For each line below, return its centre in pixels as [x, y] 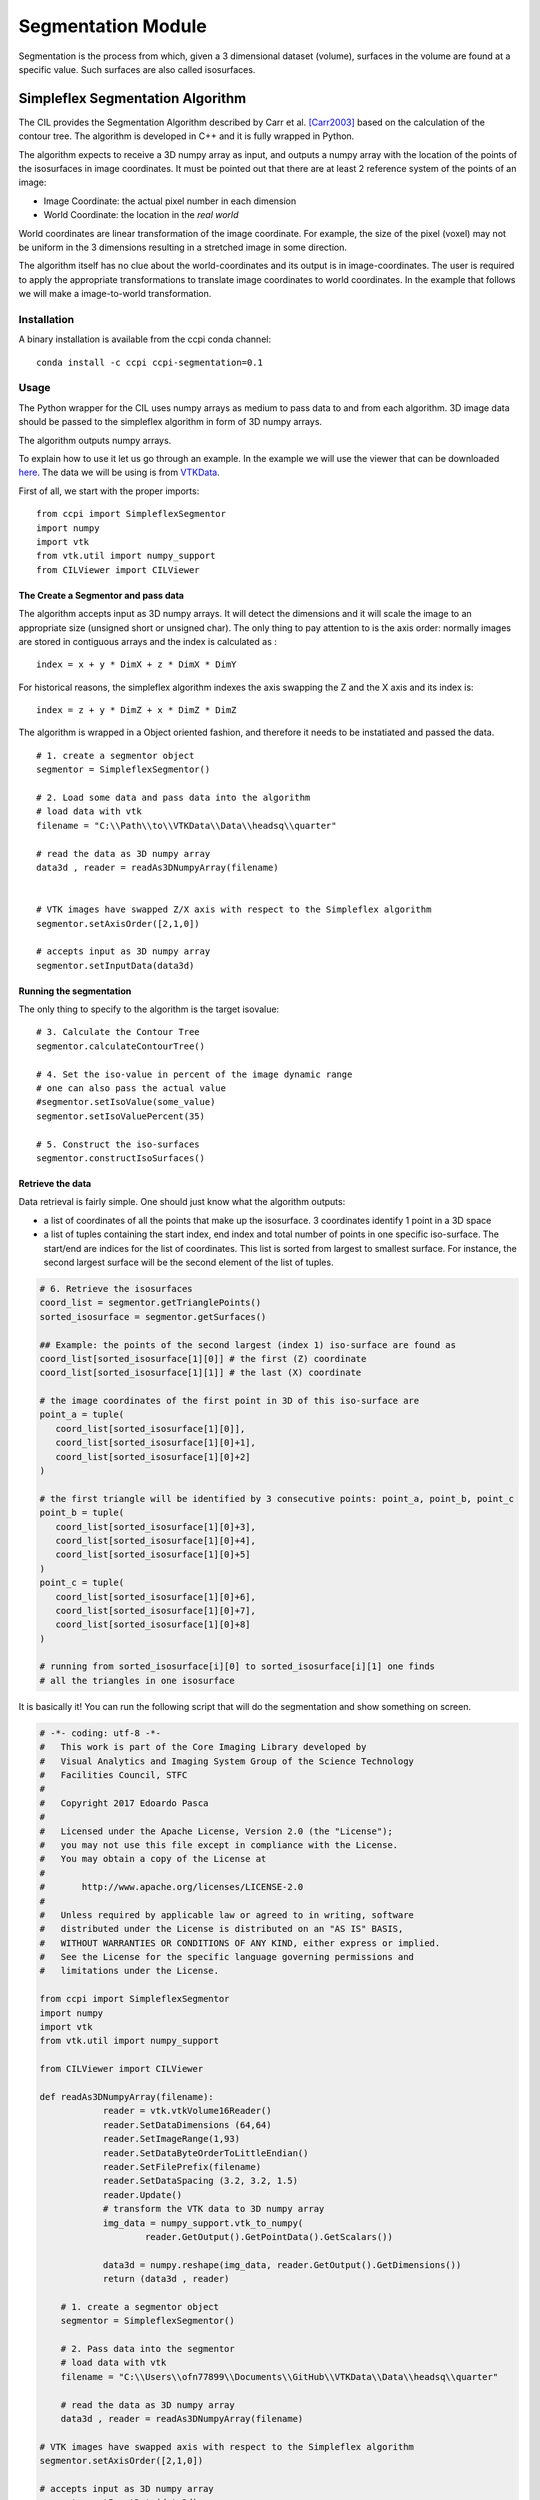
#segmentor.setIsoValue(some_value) [126, 1102]
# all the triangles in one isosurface [137, 1680]
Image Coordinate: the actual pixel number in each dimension [170, 201]
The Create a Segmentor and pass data [101, 595]
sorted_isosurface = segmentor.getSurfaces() [153, 1316]
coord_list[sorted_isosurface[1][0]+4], [156, 1540]
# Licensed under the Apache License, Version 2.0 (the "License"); [216, 1831]
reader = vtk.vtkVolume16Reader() [187, 2111]
